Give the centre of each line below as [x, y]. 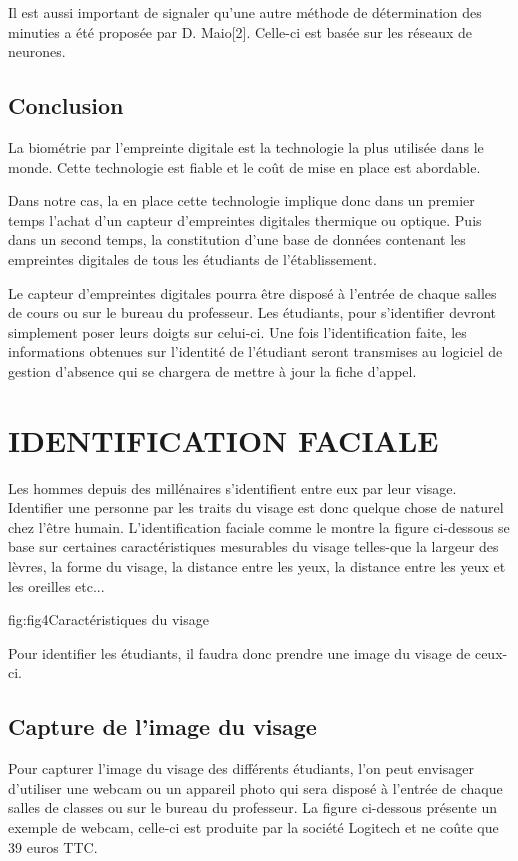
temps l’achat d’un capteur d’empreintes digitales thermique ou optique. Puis [245, 219]
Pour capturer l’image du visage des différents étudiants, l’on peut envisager [241, 768]
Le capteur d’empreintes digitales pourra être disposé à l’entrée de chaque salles [252, 292]
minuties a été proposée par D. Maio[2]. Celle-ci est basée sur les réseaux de [240, 31]
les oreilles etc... [56, 585]
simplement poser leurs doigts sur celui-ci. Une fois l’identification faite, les [237, 331]
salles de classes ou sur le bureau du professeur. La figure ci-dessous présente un [252, 807]
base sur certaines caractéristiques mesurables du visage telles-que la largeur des [253, 546]
